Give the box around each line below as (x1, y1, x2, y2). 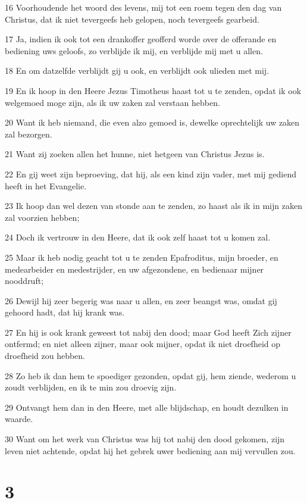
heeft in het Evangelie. (5, 179, 87, 192)
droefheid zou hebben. (5, 349, 86, 362)
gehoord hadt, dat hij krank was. (5, 306, 125, 318)
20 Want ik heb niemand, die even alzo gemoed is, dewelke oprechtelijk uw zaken (5, 116, 300, 129)
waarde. (5, 413, 33, 425)
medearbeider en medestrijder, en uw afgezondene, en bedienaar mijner (5, 263, 264, 275)
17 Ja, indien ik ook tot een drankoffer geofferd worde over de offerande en (5, 33, 277, 45)
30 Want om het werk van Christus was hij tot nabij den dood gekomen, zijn (5, 433, 285, 445)
